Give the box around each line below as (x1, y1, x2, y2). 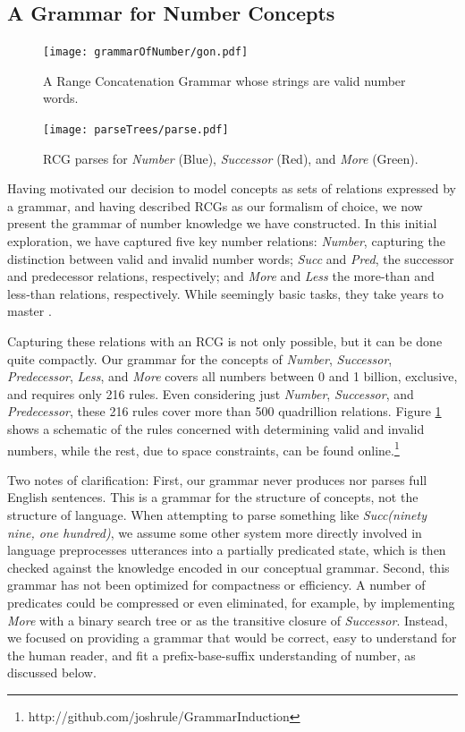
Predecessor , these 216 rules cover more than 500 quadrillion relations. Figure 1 (7, 402, 442, 421)
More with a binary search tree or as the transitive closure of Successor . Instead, (7, 610, 448, 629)
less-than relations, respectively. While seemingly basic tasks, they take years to (7, 284, 444, 302)
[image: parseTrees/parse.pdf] (43, 123, 229, 137)
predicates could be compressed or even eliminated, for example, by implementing (7, 593, 455, 612)
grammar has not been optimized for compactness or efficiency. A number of (7, 575, 426, 594)
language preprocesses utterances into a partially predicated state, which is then (7, 540, 446, 559)
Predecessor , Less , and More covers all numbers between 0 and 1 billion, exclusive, (7, 367, 458, 386)
